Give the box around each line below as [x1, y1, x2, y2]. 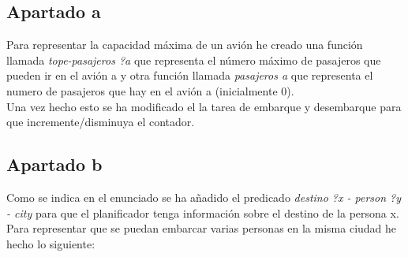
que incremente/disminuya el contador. [6, 114, 195, 130]
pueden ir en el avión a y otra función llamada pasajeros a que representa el [6, 67, 373, 84]
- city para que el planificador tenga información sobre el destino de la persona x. [6, 204, 399, 221]
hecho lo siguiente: [6, 235, 95, 251]
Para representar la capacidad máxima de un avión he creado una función [6, 36, 363, 53]
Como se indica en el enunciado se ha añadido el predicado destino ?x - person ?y [6, 188, 402, 205]
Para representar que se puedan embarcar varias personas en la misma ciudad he [6, 220, 397, 237]
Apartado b [6, 152, 103, 177]
